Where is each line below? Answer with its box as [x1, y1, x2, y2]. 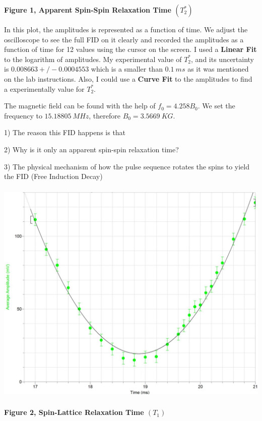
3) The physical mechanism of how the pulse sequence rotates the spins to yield [4, 161, 250, 171]
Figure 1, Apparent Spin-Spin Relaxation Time [4, 5, 171, 15]
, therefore [89, 110, 120, 121]
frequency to [4, 110, 42, 121]
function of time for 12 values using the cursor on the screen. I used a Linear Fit [4, 44, 257, 54]
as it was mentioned [187, 64, 249, 74]
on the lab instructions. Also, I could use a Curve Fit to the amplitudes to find [4, 73, 252, 84]
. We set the [198, 100, 235, 111]
